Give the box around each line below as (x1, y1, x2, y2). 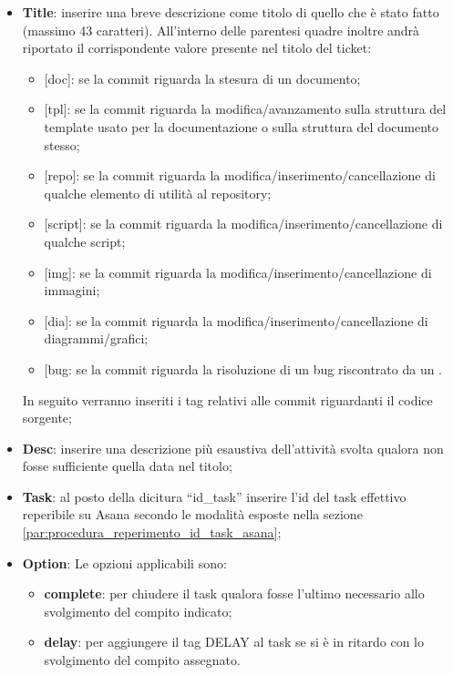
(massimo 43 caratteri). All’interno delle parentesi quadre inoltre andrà (22, 20, 420, 39)
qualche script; (44, 231, 126, 251)
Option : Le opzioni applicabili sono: (22, 553, 227, 572)
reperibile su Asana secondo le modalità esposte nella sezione (22, 505, 363, 524)
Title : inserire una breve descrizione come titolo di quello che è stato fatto (22, 3, 439, 21)
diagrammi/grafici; (44, 329, 149, 348)
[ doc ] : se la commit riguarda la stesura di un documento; (44, 68, 361, 87)
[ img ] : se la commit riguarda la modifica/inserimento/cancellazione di (44, 262, 432, 281)
